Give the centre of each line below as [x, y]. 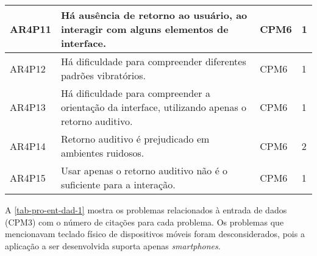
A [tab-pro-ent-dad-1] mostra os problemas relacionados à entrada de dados [146, 210]
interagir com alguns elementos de [144, 29]
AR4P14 [28, 146]
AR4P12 [28, 68]
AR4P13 [28, 107]
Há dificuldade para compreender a [135, 93]
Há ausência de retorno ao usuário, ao [154, 15]
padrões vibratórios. [103, 75]
